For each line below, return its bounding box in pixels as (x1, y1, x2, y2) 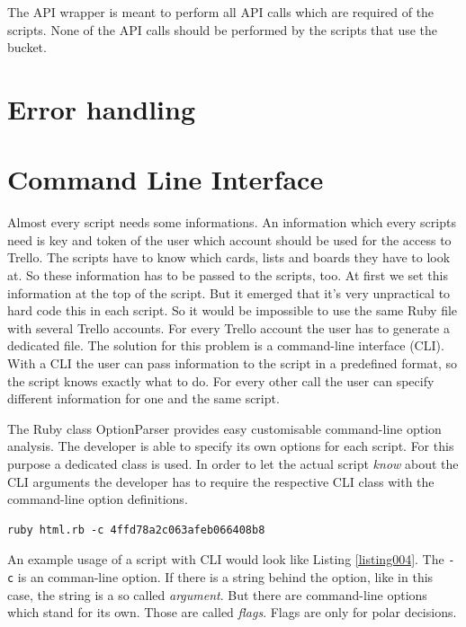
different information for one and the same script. (7, 389, 280, 408)
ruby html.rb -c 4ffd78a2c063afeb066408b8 (7, 523, 265, 536)
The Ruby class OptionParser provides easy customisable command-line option (7, 419, 442, 437)
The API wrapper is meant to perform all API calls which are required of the (7, 3, 435, 21)
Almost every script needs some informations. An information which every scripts (7, 213, 456, 232)
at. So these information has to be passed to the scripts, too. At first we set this (7, 266, 448, 285)
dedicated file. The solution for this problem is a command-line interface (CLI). (7, 336, 444, 355)
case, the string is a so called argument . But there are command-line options (7, 585, 427, 604)
